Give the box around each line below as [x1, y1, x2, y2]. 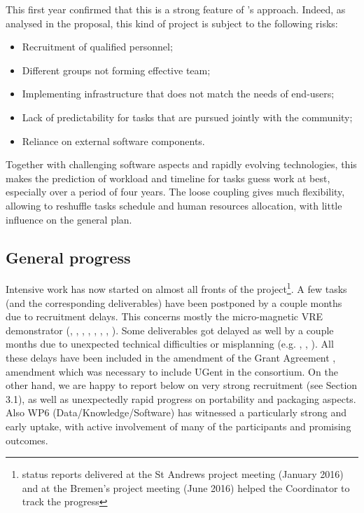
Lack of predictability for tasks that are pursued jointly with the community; [22, 109, 353, 124]
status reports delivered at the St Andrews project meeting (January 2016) [22, 467, 344, 481]
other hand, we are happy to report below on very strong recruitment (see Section [6, 378, 358, 392]
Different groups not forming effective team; [22, 62, 211, 77]
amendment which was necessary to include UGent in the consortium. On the [6, 364, 338, 378]
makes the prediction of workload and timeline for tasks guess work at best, [6, 170, 330, 185]
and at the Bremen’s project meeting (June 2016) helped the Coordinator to [22, 480, 350, 495]
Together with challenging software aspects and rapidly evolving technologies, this [6, 157, 357, 172]
